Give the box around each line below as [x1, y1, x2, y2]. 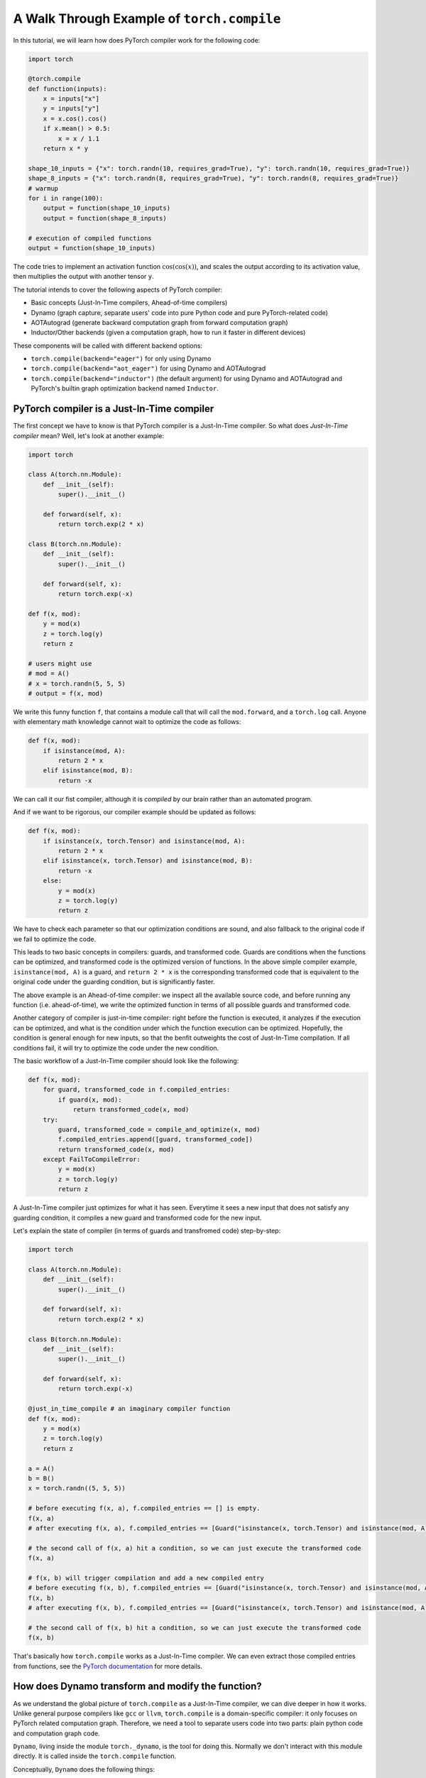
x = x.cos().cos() [43, 115, 107, 122]
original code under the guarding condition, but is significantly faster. [13, 978, 215, 986]
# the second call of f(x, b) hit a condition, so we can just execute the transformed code [28, 1624, 361, 1631]
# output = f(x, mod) [28, 689, 104, 697]
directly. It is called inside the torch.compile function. [13, 1752, 177, 1760]
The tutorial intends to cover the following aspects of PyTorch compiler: [13, 285, 223, 294]
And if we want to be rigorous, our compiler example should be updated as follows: [13, 808, 257, 816]
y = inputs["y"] [43, 105, 99, 113]
